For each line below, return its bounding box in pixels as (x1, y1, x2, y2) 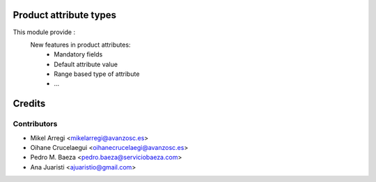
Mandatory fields (54, 50, 103, 59)
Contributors (13, 119, 58, 129)
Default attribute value (54, 60, 118, 68)
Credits (13, 98, 46, 109)
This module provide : (13, 28, 76, 36)
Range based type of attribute (54, 70, 140, 78)
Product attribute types (13, 9, 117, 21)
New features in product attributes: (30, 40, 131, 49)
